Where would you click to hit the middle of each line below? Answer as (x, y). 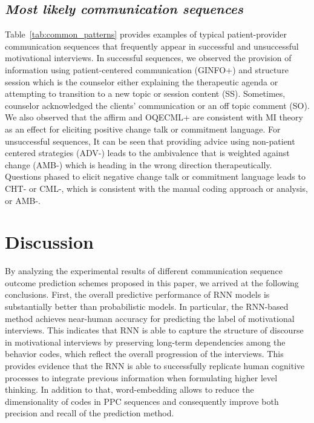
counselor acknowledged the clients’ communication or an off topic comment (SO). (157, 105)
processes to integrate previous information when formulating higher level (141, 377)
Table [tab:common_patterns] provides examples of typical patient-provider (146, 34)
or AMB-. (23, 200)
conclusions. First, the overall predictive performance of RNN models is (137, 294)
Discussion (49, 242)
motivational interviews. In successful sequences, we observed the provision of (148, 58)
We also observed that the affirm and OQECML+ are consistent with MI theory (154, 117)
